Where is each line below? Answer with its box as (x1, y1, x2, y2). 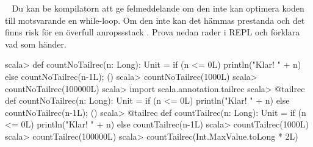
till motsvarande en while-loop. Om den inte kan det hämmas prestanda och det (5, 13, 305, 26)
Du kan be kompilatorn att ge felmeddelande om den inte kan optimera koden (12, 2, 304, 14)
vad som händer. (5, 37, 67, 50)
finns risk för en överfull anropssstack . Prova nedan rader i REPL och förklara (5, 26, 300, 38)
